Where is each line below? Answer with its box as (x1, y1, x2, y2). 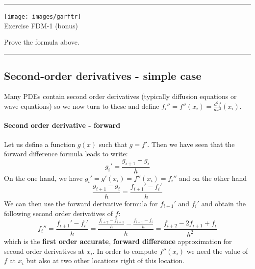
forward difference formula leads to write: (4, 148, 128, 159)
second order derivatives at (4, 245, 84, 256)
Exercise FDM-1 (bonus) (4, 20, 78, 30)
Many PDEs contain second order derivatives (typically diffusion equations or (4, 91, 237, 101)
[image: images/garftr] (4, 13, 81, 20)
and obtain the (201, 198, 246, 208)
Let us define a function (4, 139, 76, 149)
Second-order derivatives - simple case (4, 68, 202, 83)
